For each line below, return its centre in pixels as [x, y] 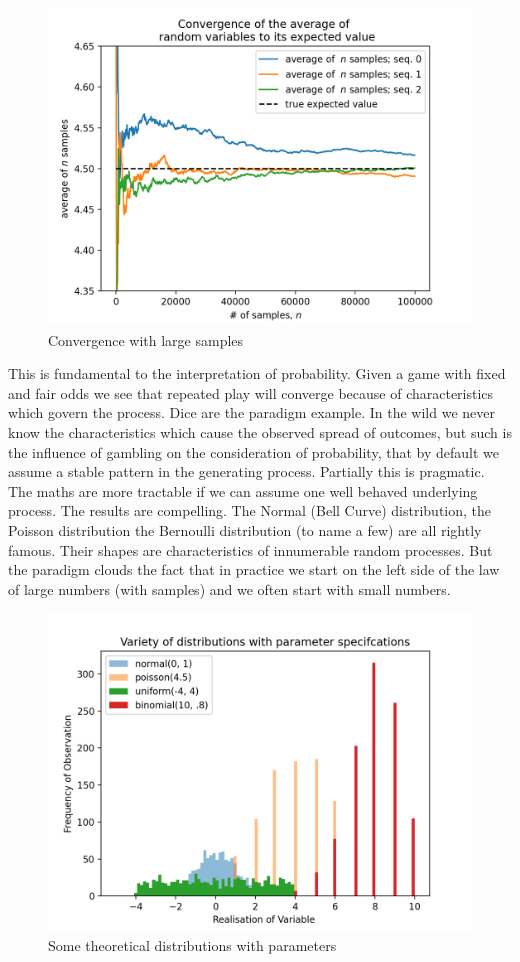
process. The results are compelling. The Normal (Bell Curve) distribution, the [250, 510]
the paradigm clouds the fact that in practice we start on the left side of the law [254, 569]
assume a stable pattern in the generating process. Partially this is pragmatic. [246, 471]
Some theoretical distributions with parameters [192, 944]
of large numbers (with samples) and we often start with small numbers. [229, 588]
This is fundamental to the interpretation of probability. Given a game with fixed [257, 373]
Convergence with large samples [146, 339]
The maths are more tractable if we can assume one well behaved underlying [243, 490]
